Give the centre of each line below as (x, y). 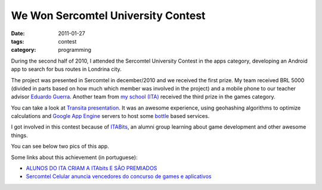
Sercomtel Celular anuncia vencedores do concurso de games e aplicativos (119, 176)
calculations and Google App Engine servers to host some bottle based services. (110, 116)
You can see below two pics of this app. (60, 147)
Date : (18, 33)
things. (19, 135)
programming (75, 50)
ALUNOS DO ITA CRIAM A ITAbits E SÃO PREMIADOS (92, 168)
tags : (18, 41)
